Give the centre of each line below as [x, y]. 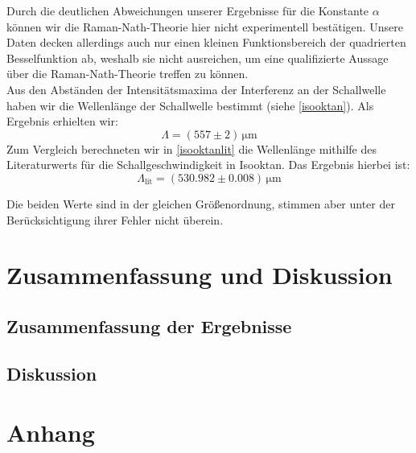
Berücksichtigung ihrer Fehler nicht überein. [115, 219]
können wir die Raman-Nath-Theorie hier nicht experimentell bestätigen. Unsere [205, 26]
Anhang [51, 432]
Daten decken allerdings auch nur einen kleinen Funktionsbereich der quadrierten [206, 42]
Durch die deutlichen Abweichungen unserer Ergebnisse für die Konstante [188, 10]
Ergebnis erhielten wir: [62, 121]
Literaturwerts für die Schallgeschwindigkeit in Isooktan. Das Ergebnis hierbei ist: [208, 165]
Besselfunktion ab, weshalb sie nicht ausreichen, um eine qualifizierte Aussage [198, 58]
